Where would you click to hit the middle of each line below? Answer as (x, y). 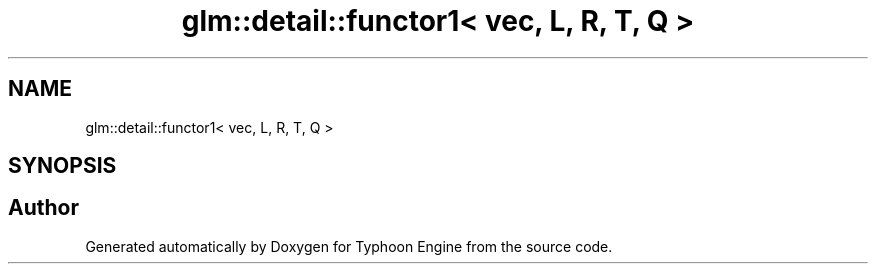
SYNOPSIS (62, 166)
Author (43, 208)
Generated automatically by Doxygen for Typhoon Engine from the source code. (349, 246)
